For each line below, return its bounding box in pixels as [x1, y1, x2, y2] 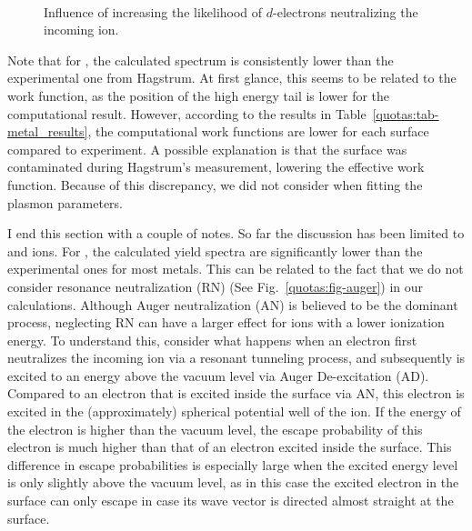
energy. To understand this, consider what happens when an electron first [7, 330, 417, 349]
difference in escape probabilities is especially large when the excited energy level [7, 455, 458, 474]
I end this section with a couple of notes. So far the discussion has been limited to [7, 224, 465, 243]
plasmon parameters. [7, 193, 124, 212]
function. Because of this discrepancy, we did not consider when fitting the [7, 175, 423, 194]
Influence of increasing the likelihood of [44, 2, 263, 21]
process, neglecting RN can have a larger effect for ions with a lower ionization [7, 313, 445, 332]
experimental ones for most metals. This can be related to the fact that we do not [7, 259, 464, 278]
